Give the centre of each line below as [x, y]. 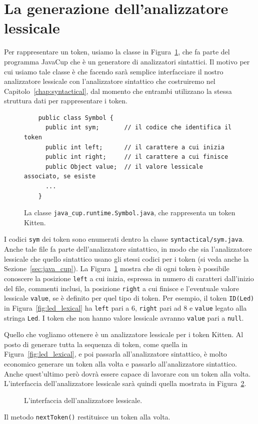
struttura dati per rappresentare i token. [66, 101]
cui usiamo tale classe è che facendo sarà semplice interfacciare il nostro [114, 71]
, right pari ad [158, 307]
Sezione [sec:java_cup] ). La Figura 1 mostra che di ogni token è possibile [117, 268]
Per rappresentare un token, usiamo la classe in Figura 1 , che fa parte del [117, 52]
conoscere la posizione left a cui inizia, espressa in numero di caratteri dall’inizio [129, 278]
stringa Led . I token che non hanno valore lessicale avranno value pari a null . [124, 317]
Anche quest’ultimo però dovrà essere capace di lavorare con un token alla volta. [127, 373]
